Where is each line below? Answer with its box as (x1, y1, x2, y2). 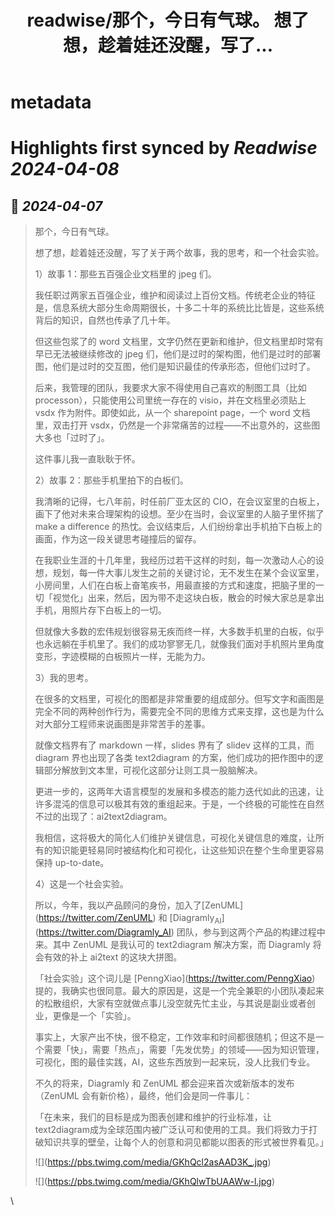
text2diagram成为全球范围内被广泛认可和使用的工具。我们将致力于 (34, 1123, 309, 1135)
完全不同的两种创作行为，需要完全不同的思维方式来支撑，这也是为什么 (34, 706, 325, 718)
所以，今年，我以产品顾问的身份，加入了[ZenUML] (34, 899, 244, 911)
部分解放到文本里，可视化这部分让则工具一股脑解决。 (43, 764, 263, 776)
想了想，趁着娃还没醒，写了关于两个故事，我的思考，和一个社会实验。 (34, 247, 325, 259)
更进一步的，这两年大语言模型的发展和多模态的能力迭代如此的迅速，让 (34, 786, 325, 798)
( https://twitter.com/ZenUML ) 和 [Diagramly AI (34, 912, 222, 926)
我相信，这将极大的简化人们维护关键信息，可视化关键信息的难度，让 (34, 832, 316, 844)
